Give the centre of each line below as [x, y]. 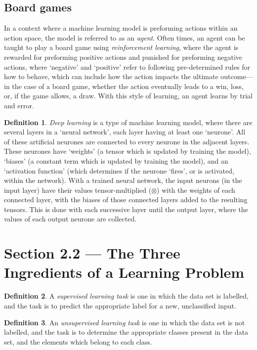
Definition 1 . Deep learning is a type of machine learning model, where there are [128, 122]
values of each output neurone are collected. [70, 219]
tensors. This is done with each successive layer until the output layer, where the [126, 209]
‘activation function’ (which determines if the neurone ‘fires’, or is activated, [119, 170]
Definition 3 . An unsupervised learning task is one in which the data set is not [125, 322]
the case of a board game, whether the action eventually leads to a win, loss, [128, 86]
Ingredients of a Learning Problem [124, 272]
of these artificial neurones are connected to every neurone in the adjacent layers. [127, 141]
